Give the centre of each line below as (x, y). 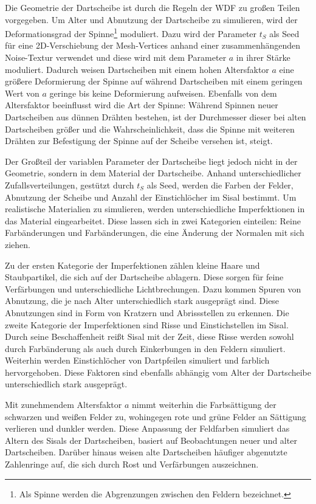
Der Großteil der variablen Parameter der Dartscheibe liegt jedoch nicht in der (151, 161)
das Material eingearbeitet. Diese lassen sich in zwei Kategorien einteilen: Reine (153, 220)
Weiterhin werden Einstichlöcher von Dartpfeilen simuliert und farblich (137, 360)
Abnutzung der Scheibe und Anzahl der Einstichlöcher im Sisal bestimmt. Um (151, 197)
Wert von (22, 93)
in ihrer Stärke (263, 57)
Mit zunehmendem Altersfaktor (64, 405)
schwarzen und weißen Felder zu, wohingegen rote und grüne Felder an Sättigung (156, 416)
